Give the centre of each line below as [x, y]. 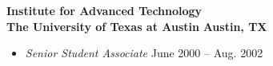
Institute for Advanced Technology [104, 10]
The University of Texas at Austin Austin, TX [137, 26]
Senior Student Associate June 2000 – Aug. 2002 [144, 53]
